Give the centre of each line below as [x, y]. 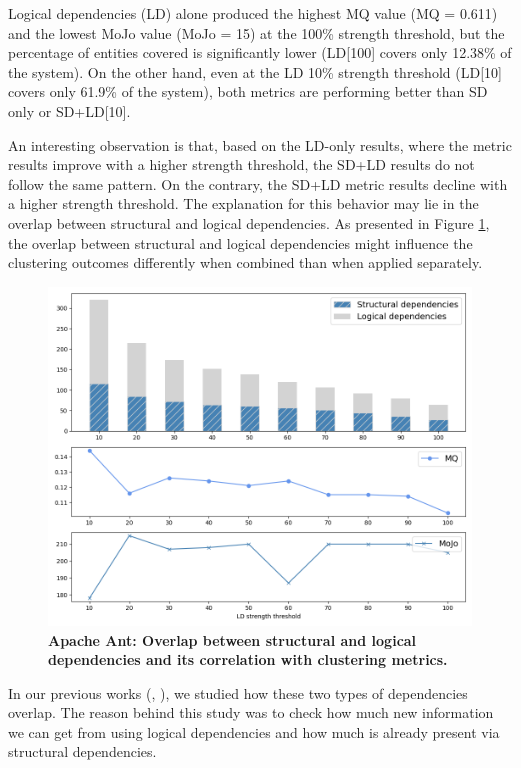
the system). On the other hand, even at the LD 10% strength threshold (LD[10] [255, 71]
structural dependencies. [82, 751]
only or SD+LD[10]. [69, 110]
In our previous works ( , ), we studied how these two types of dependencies [238, 692]
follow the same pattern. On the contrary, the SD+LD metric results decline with [258, 183]
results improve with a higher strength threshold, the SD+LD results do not [241, 164]
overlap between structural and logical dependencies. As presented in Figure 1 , [249, 222]
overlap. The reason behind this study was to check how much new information [251, 712]
